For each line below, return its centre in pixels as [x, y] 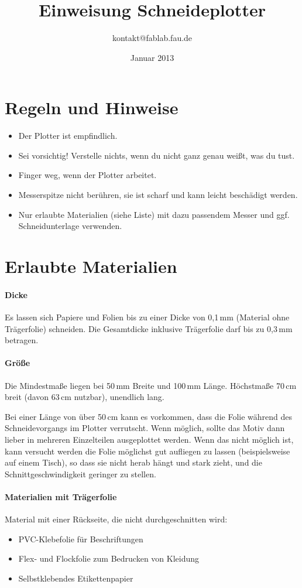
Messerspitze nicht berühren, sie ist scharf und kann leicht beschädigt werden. [158, 195]
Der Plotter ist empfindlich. [68, 136]
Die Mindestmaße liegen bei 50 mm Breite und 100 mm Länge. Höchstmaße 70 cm [151, 385]
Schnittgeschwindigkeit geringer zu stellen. [80, 474]
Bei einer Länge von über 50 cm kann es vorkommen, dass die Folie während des [149, 416]
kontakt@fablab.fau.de [152, 38]
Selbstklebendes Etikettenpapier [76, 578]
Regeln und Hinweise [92, 107]
